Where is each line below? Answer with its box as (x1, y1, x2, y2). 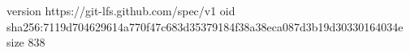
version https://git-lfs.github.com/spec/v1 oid (6, 2, 235, 18)
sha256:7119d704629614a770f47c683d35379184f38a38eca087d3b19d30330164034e (6, 18, 404, 35)
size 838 (6, 34, 45, 51)
